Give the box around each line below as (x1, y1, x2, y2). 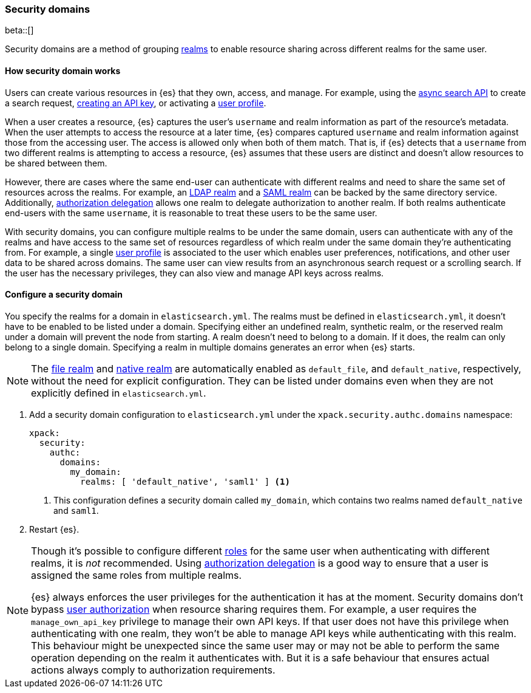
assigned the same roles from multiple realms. (31, 568, 242, 581)
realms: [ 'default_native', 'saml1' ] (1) (80, 476, 290, 486)
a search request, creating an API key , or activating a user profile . (5, 97, 266, 108)
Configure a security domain (5, 289, 123, 300)
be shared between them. (5, 157, 107, 168)
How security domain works (5, 65, 121, 76)
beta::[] (5, 25, 34, 36)
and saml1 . (53, 505, 99, 516)
